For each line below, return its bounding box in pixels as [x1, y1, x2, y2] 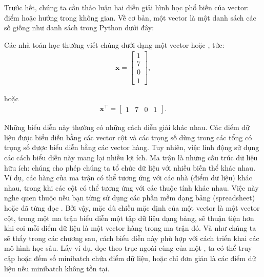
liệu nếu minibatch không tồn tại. [4, 263, 110, 273]
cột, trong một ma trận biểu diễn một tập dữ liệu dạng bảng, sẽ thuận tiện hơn [4, 212, 254, 223]
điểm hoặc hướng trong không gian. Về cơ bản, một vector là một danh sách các [4, 12, 256, 23]
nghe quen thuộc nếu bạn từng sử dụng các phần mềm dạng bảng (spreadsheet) [4, 192, 255, 203]
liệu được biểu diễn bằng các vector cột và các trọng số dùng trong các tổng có [4, 132, 252, 142]
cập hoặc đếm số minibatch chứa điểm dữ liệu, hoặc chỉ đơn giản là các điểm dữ [4, 252, 256, 263]
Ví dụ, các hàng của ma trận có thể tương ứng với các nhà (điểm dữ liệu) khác [4, 172, 252, 183]
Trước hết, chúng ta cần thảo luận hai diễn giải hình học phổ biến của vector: [4, 2, 249, 12]
